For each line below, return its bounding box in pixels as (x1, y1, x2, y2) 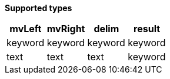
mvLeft (9, 23, 42, 35)
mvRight (46, 23, 85, 35)
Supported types (5, 3, 72, 13)
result (134, 23, 161, 35)
